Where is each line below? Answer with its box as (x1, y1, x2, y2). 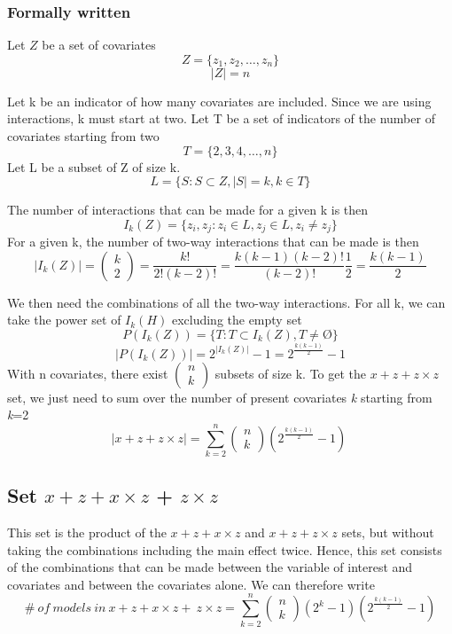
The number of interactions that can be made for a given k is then (7, 200, 369, 219)
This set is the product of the (7, 523, 167, 542)
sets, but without (341, 523, 434, 542)
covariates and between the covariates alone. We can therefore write (7, 575, 375, 593)
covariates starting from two (7, 127, 160, 145)
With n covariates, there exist (7, 364, 168, 382)
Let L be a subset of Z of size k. (7, 157, 181, 176)
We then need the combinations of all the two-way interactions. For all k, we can (7, 293, 446, 311)
